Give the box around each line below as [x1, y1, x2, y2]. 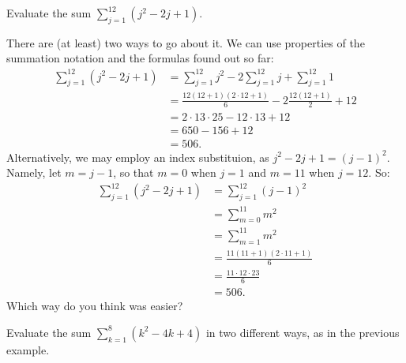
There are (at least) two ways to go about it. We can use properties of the [6, 34, 365, 51]
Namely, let [6, 164, 62, 181]
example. [6, 341, 50, 357]
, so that [113, 164, 154, 181]
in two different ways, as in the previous [205, 324, 400, 340]
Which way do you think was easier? [6, 298, 183, 314]
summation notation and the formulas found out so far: [6, 50, 274, 66]
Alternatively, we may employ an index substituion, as [6, 148, 269, 165]
